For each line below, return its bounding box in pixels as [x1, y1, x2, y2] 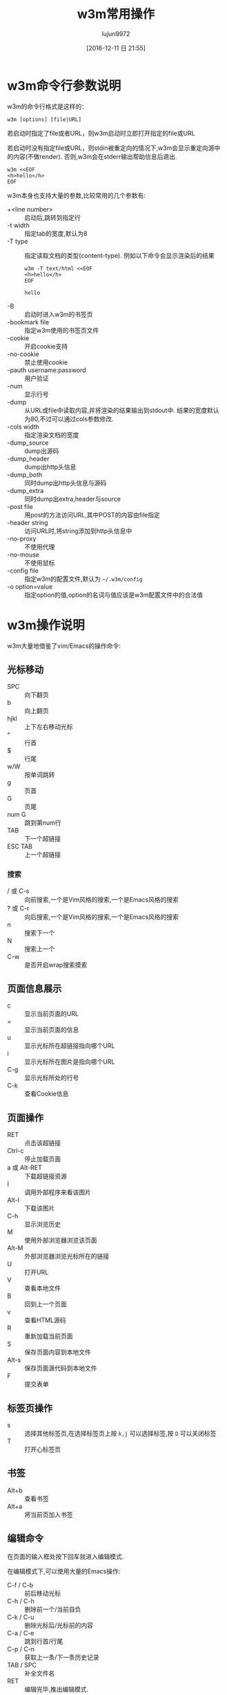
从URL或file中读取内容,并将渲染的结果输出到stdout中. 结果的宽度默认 [24, 406, 219, 414]
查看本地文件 [24, 1284, 61, 1293]
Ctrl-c [7, 1147, 24, 1155]
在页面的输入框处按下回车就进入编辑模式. [7, 1552, 124, 1560]
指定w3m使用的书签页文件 [24, 326, 99, 334]
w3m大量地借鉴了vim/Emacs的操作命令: [7, 641, 121, 650]
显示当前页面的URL [24, 1010, 79, 1018]
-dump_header [7, 454, 50, 463]
